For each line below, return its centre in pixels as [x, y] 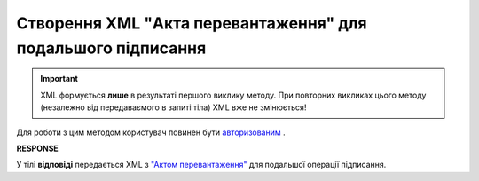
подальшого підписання [111, 48]
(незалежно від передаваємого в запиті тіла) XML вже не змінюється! [173, 107]
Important [59, 79]
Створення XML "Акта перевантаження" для [192, 23]
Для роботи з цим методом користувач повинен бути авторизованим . [151, 132]
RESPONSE [38, 148]
